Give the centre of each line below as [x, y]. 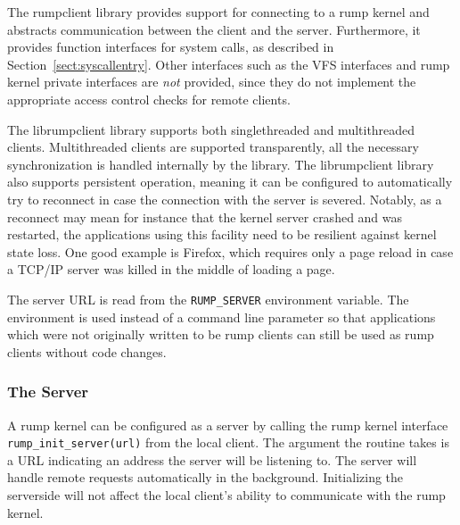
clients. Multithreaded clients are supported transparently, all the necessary [213, 147]
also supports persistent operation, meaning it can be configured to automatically [230, 182]
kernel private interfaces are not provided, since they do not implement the [212, 82]
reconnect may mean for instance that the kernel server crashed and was [205, 217]
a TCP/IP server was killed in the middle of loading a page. [171, 269]
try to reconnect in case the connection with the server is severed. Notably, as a [225, 199]
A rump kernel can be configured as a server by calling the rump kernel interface [228, 425]
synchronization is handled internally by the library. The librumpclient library [221, 164]
